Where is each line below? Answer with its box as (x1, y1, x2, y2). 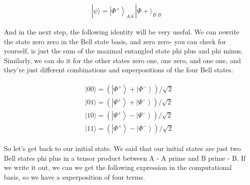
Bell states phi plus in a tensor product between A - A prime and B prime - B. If (4, 152, 246, 163)
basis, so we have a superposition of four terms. (4, 171, 145, 182)
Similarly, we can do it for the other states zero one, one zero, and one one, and (4, 55, 241, 65)
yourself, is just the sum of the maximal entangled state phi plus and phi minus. (4, 46, 243, 56)
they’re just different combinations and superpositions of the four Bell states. (4, 65, 233, 75)
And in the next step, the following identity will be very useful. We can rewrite (4, 27, 240, 37)
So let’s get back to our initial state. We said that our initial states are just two (4, 143, 241, 153)
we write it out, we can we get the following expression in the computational (4, 162, 232, 172)
